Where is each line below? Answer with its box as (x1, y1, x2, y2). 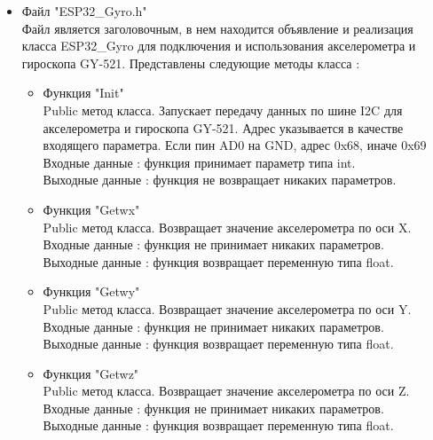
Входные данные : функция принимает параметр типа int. (43, 153, 356, 171)
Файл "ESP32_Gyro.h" (21, 2, 147, 20)
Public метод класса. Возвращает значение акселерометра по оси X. (43, 217, 412, 236)
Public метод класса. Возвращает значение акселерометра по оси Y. (43, 299, 412, 318)
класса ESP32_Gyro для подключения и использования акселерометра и (21, 36, 416, 55)
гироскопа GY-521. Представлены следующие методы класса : (21, 53, 360, 72)
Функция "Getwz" (43, 364, 139, 382)
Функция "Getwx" (43, 200, 140, 218)
